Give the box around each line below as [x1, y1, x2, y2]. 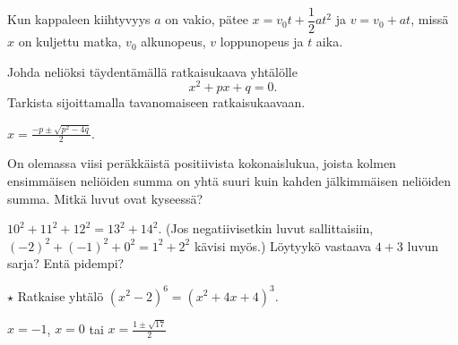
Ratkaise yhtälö [17, 286, 104, 305]
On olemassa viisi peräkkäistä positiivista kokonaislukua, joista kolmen [7, 154, 396, 172]
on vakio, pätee [165, 10, 248, 29]
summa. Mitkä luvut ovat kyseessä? [7, 189, 203, 207]
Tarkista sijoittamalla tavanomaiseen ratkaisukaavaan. [7, 93, 306, 112]
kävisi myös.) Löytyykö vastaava [194, 236, 372, 255]
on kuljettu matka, [18, 32, 122, 51]
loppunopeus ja [220, 32, 304, 51]
